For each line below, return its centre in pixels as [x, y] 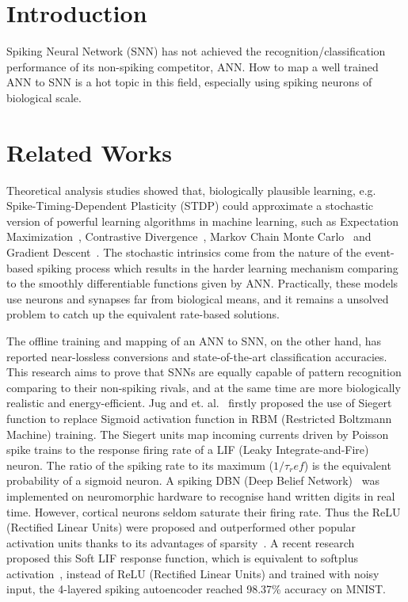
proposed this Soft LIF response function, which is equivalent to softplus [182, 558]
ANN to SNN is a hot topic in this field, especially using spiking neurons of [189, 82]
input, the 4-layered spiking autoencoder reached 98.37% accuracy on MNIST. [196, 589]
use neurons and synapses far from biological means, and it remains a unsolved [198, 298]
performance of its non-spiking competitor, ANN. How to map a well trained [193, 66]
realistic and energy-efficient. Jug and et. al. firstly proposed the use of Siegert [199, 403]
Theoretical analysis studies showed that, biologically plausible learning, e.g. [191, 190]
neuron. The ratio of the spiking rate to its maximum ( [140, 465]
